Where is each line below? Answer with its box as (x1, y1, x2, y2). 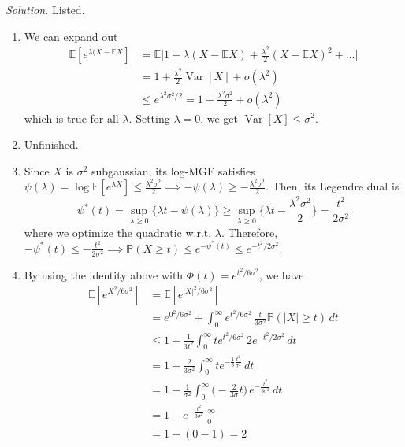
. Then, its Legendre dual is (266, 178, 399, 194)
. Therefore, (221, 223, 278, 240)
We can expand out (24, 28, 118, 44)
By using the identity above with (24, 266, 184, 283)
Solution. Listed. (6, 2, 85, 17)
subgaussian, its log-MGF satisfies (91, 162, 255, 179)
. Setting (128, 109, 170, 126)
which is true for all (24, 109, 119, 126)
